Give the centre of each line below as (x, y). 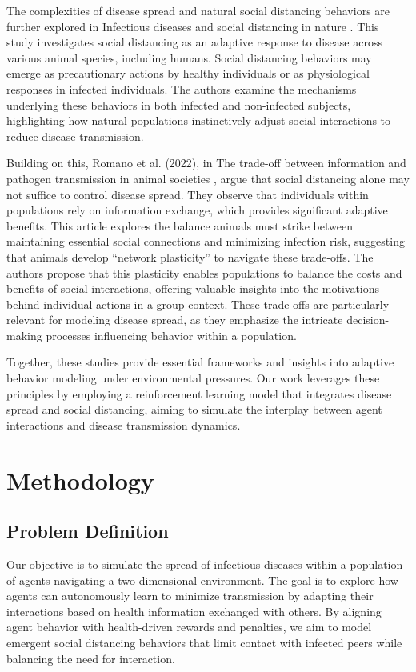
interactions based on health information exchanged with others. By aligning (194, 611)
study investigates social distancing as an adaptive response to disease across (194, 42)
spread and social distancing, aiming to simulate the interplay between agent (194, 409)
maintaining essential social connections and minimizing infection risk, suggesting (206, 241)
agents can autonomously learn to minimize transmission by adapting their (190, 596)
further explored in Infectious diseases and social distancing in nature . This (193, 26)
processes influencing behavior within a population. (171, 335)
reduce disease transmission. (75, 136)
